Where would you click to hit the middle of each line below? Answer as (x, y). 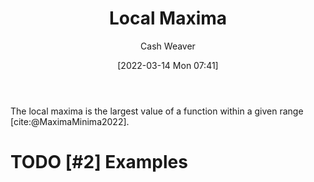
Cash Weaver (168, 46)
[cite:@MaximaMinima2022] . (70, 121)
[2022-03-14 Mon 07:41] (168, 65)
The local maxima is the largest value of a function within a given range (157, 111)
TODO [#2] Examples (99, 162)
